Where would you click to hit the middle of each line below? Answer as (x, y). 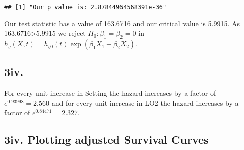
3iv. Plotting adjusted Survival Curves (106, 140)
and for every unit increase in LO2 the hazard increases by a (145, 102)
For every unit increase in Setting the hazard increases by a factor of (110, 93)
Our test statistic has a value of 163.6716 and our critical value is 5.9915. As (122, 23)
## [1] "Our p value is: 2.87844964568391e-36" (85, 7)
